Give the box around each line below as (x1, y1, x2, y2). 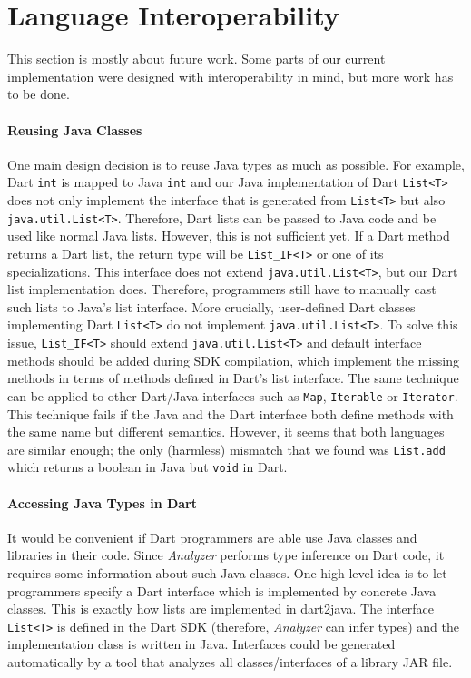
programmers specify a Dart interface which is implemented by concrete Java (7, 581, 437, 600)
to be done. (7, 84, 70, 103)
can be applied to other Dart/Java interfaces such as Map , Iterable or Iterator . (7, 386, 458, 405)
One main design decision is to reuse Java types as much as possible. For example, (7, 154, 465, 173)
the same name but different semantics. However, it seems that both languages (7, 422, 445, 441)
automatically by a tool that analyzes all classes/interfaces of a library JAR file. (7, 653, 453, 672)
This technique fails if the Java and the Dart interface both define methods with (7, 404, 454, 423)
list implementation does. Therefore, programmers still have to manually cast (7, 280, 437, 299)
